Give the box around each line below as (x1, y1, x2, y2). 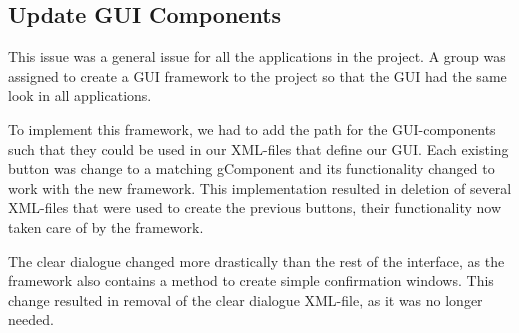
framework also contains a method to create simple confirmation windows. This (8, 270, 494, 291)
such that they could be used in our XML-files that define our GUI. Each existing (8, 138, 509, 159)
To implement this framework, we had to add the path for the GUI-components (8, 118, 496, 139)
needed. (8, 309, 54, 330)
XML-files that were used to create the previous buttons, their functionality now (8, 197, 501, 218)
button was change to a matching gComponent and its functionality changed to (8, 158, 495, 179)
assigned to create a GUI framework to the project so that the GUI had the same (8, 65, 507, 86)
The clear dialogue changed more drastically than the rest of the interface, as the (8, 250, 505, 271)
